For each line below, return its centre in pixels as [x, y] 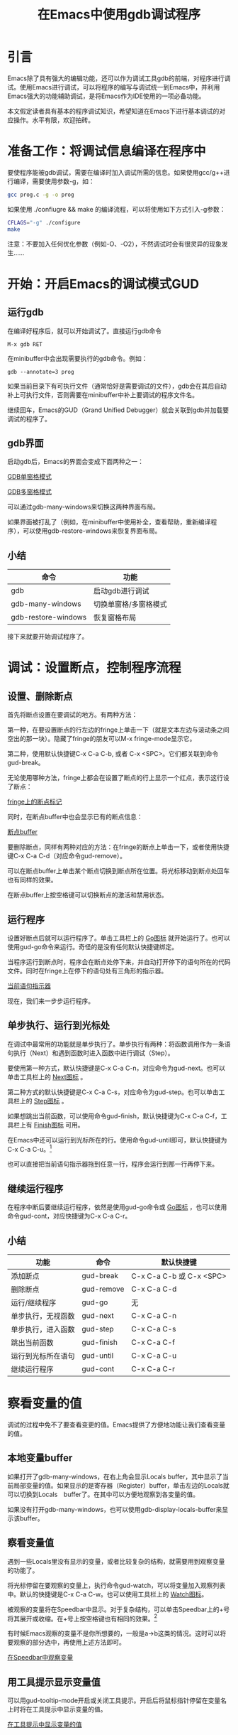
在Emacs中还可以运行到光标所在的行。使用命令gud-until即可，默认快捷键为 [117, 1140]
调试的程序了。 [29, 418]
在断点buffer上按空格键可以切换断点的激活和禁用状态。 [87, 895]
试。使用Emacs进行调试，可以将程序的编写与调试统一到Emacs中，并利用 [114, 87]
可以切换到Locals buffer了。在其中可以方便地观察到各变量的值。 [103, 1494]
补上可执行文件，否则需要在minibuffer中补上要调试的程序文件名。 [103, 394]
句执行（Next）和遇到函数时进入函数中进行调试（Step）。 [91, 1053]
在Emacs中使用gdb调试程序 [119, 15]
